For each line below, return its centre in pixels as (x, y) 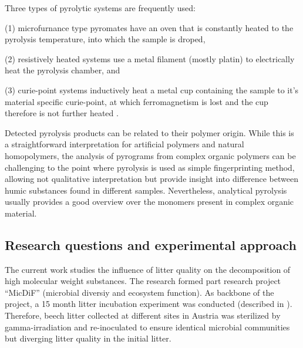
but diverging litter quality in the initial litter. (88, 338)
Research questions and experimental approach (151, 244)
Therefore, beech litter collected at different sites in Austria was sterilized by (143, 315)
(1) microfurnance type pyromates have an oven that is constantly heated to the (149, 27)
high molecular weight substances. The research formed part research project (143, 281)
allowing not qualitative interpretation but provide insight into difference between (151, 179)
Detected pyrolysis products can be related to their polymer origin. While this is (149, 132)
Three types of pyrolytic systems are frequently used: (100, 8)
